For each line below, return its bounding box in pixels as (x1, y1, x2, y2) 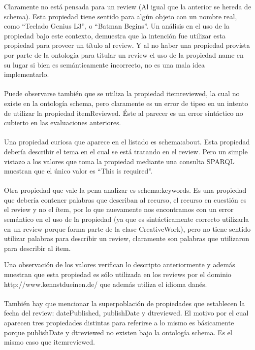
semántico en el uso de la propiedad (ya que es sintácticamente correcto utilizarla (4, 214, 249, 224)
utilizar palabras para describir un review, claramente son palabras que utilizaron (4, 233, 250, 244)
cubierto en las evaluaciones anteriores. (4, 117, 121, 128)
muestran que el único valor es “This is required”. (4, 166, 153, 176)
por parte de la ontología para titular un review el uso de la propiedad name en (4, 49, 244, 60)
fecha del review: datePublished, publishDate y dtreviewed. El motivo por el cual (4, 308, 249, 318)
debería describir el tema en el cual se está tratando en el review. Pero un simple (4, 146, 248, 156)
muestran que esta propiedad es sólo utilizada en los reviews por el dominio (4, 269, 231, 280)
